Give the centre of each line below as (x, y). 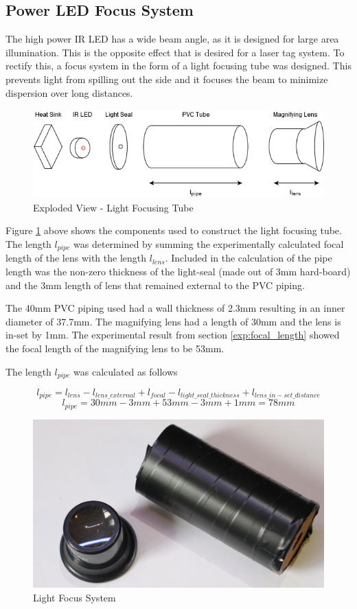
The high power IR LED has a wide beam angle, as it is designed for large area (172, 39)
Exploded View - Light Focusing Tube (113, 207)
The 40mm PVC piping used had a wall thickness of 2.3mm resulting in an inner (175, 308)
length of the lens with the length (76, 258)
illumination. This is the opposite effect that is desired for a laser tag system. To (175, 52)
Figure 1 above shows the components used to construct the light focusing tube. (174, 230)
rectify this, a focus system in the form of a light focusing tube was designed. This (178, 66)
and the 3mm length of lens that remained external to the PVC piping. (155, 285)
